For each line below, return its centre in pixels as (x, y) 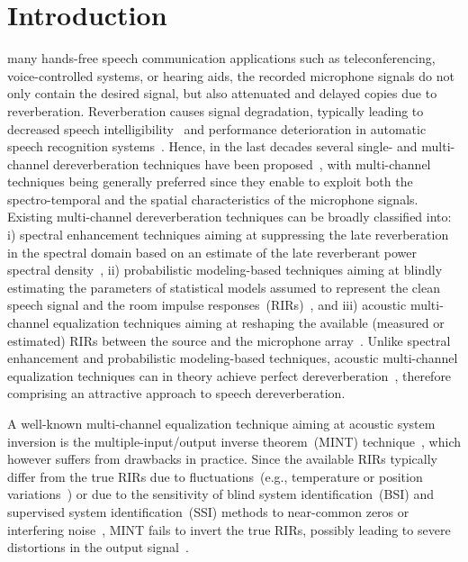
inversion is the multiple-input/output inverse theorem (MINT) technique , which (234, 441)
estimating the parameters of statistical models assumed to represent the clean (224, 287)
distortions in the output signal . (98, 547)
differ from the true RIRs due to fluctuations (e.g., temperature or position (215, 476)
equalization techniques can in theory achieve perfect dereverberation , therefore (229, 375)
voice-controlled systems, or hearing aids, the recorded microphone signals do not (231, 75)
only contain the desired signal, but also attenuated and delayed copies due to (222, 93)
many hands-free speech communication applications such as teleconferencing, (221, 58)
